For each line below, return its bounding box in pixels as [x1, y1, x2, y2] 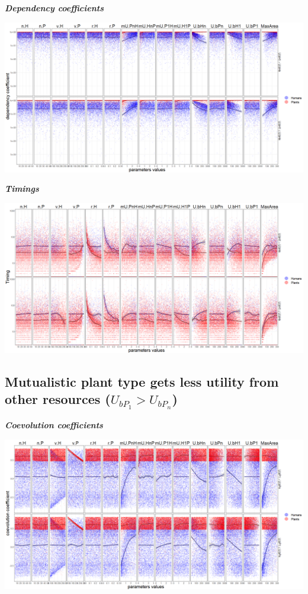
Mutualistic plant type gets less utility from [5, 372, 279, 390]
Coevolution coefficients [5, 419, 103, 431]
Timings [5, 182, 39, 195]
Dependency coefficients [5, 2, 104, 14]
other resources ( [5, 390, 111, 408]
